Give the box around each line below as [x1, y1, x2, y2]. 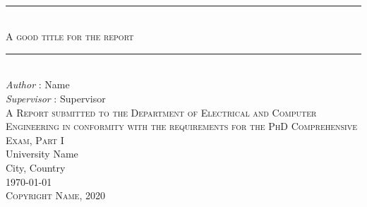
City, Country [6, 160, 66, 175]
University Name [6, 146, 78, 161]
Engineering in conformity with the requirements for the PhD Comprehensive [6, 119, 357, 134]
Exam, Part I [6, 132, 64, 147]
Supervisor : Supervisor [6, 90, 106, 105]
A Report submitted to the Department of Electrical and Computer [6, 105, 317, 119]
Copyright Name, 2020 [6, 188, 105, 203]
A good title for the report [6, 29, 134, 44]
